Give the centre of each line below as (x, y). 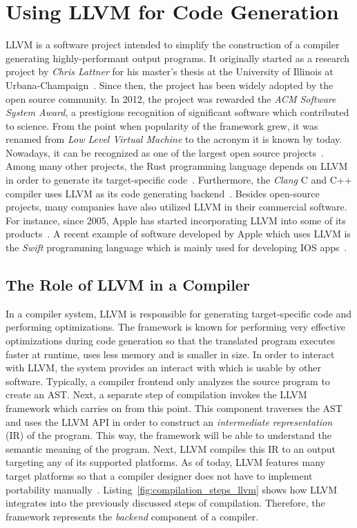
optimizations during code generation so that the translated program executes (171, 341)
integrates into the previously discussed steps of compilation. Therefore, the (165, 503)
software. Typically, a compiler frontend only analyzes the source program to (168, 381)
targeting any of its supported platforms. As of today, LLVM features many (165, 462)
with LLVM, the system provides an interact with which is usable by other (164, 368)
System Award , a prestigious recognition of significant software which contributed (177, 112)
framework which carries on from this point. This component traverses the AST (174, 408)
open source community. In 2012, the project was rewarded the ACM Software (171, 98)
